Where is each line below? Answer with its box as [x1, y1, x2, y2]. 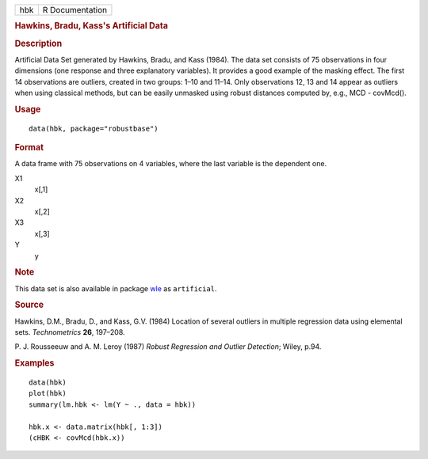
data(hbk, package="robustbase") [29, 123, 159, 133]
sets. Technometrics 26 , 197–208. [14, 328, 126, 337]
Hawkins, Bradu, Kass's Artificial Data [14, 21, 168, 32]
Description [14, 38, 63, 49]
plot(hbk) [29, 389, 67, 398]
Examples [14, 358, 55, 369]
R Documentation [42, 5, 108, 15]
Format [14, 142, 44, 154]
